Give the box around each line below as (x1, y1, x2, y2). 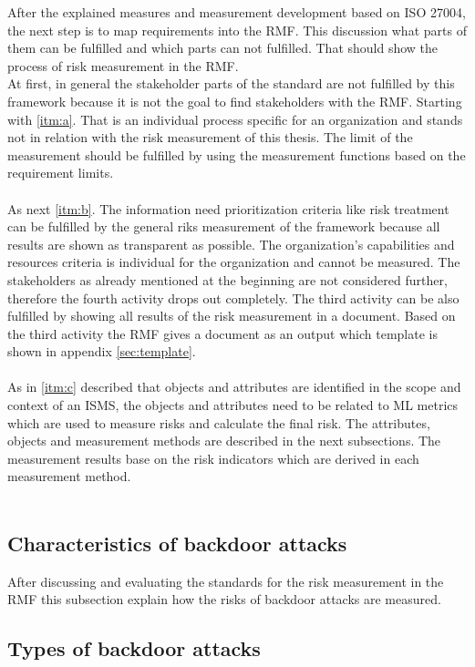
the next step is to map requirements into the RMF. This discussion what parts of (7, 20, 467, 39)
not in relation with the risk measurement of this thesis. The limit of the (7, 128, 413, 147)
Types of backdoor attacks (7, 634, 261, 662)
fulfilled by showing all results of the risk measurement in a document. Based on (7, 306, 456, 325)
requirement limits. (7, 163, 114, 182)
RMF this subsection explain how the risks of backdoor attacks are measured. (7, 590, 441, 609)
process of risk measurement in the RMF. (7, 56, 239, 75)
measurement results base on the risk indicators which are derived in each (7, 448, 419, 467)
